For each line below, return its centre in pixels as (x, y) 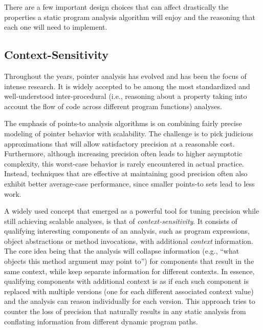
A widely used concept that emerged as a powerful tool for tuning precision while (132, 211)
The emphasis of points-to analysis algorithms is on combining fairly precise (123, 123)
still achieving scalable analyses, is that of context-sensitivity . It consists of (121, 221)
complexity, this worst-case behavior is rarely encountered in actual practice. (124, 163)
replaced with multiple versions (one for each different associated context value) (129, 291)
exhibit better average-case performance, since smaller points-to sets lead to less (129, 183)
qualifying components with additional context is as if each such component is (126, 281)
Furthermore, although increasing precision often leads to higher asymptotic (123, 153)
